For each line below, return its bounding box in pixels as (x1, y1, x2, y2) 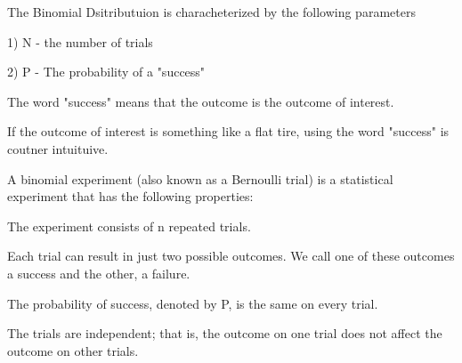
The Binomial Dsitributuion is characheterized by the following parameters (7, 3, 416, 20)
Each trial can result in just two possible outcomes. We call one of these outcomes (7, 246, 455, 265)
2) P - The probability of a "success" (7, 62, 206, 81)
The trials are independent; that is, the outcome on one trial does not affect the (7, 324, 442, 343)
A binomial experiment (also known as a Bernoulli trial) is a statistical (7, 169, 393, 188)
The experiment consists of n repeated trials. (7, 216, 251, 235)
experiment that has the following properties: (7, 187, 254, 206)
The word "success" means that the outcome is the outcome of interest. (7, 92, 394, 110)
